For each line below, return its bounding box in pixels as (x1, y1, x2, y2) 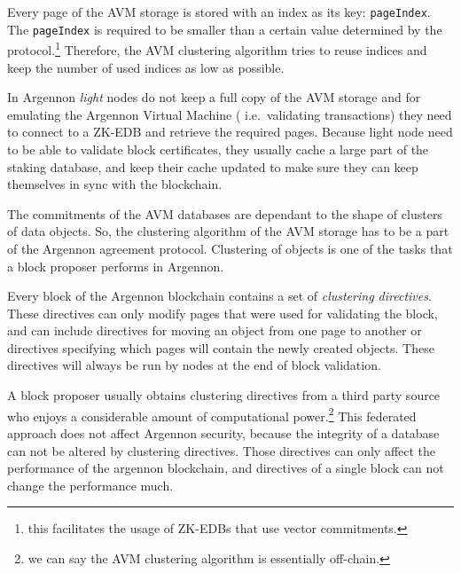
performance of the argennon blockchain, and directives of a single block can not (7, 459, 444, 477)
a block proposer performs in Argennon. (7, 256, 224, 275)
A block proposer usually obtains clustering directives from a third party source (7, 386, 441, 404)
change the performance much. (7, 475, 174, 494)
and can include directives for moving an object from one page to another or (7, 321, 422, 340)
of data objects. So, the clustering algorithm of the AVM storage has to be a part (7, 222, 449, 240)
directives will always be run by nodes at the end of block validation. (7, 356, 381, 374)
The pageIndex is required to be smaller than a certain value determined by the (7, 20, 442, 38)
